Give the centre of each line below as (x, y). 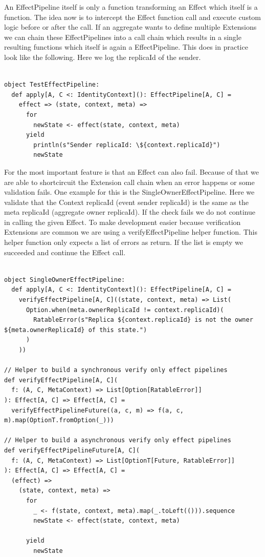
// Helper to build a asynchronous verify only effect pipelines (118, 440)
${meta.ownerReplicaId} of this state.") (76, 330)
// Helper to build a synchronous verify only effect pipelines (116, 370)
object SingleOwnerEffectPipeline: (65, 280)
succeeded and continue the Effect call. (65, 252)
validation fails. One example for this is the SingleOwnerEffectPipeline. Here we (129, 192)
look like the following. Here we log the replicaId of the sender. (103, 57)
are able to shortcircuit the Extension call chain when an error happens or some (129, 182)
